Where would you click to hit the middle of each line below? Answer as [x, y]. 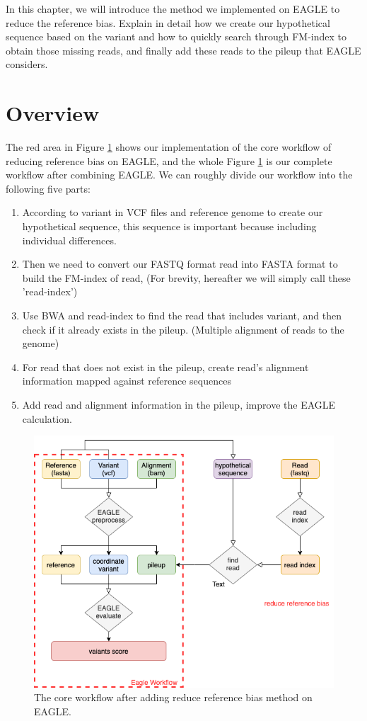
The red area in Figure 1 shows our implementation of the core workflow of [169, 147]
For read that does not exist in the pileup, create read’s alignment [165, 367]
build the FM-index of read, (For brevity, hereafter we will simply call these [186, 277]
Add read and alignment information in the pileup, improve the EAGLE [179, 404]
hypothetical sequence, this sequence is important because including [169, 226]
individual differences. [69, 240]
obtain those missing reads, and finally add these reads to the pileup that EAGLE [183, 50]
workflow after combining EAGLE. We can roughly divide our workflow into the [179, 175]
